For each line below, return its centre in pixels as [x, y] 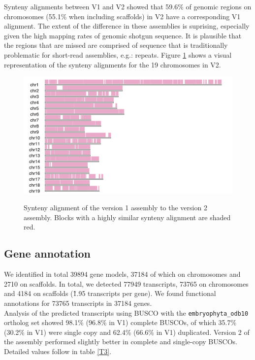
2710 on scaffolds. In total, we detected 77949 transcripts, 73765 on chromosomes [126, 283]
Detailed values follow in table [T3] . [58, 351]
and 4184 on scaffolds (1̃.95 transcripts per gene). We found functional [110, 293]
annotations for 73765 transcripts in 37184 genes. [78, 303]
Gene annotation [47, 253]
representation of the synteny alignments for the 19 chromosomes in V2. [112, 64]
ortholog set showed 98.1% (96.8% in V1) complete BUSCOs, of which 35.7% [120, 322]
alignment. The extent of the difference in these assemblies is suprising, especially [127, 26]
